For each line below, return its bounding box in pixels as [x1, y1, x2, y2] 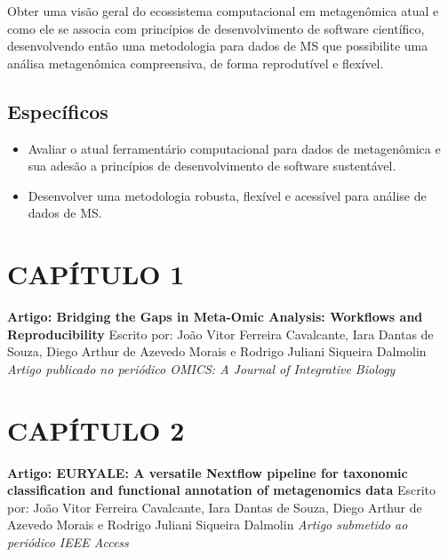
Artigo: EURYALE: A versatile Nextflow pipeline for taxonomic [7, 463, 408, 481]
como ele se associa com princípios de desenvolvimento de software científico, [7, 19, 425, 37]
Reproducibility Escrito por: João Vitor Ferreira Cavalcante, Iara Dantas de [7, 324, 434, 343]
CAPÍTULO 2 [7, 411, 185, 448]
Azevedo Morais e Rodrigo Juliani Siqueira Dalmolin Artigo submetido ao [7, 515, 408, 534]
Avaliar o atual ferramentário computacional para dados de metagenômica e [28, 139, 441, 157]
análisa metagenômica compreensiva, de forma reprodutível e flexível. [7, 53, 384, 72]
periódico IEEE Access [7, 532, 129, 551]
